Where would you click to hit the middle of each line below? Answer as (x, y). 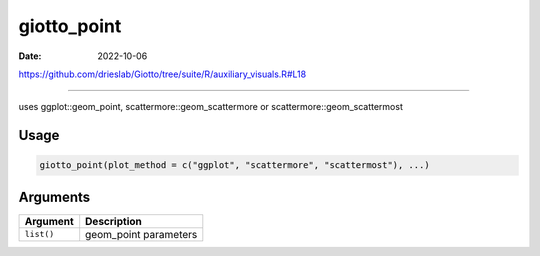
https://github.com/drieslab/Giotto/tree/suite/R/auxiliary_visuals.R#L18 (162, 74)
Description (113, 221)
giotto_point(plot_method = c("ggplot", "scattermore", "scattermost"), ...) (234, 165)
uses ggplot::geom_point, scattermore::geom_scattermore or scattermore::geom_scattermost (211, 107)
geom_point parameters (141, 234)
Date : (30, 56)
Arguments (54, 196)
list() (39, 234)
